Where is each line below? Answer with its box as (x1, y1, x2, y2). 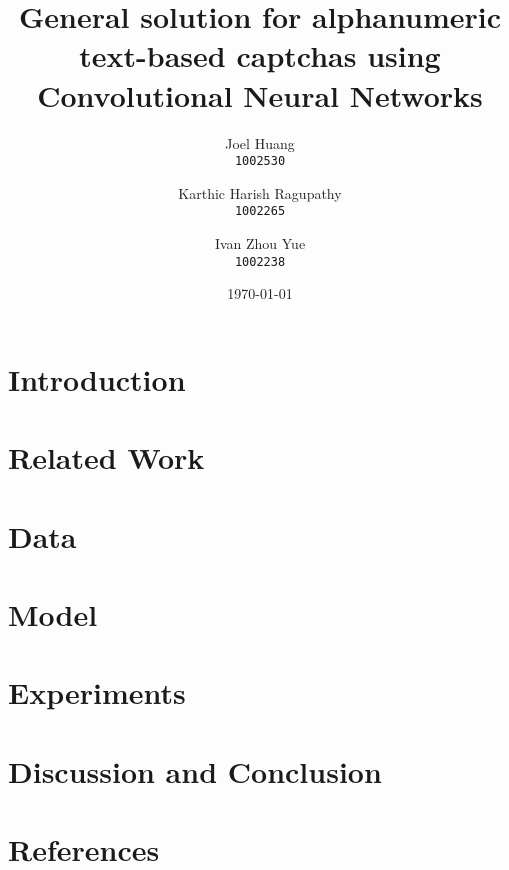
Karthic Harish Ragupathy (178, 182, 342, 203)
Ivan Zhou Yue (214, 233, 306, 253)
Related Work (8, 437, 205, 478)
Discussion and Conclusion (8, 750, 382, 791)
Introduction (8, 358, 186, 399)
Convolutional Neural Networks (37, 74, 483, 115)
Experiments (8, 672, 186, 713)
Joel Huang (225, 132, 295, 153)
